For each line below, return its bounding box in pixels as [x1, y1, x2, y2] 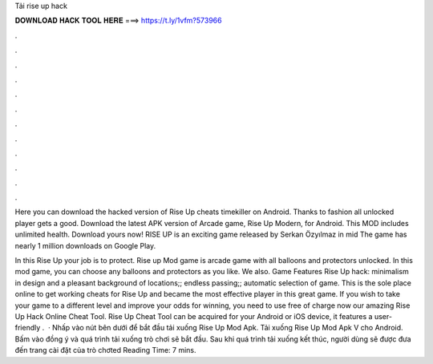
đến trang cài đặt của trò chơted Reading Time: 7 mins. [14, 346, 196, 355]
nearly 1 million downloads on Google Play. [14, 241, 156, 250]
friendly [14, 323, 41, 333]
